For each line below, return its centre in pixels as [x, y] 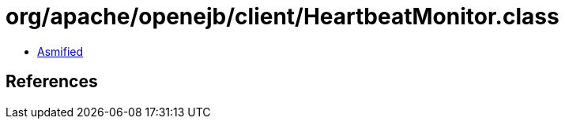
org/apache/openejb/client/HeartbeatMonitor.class [282, 17]
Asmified [60, 51]
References [52, 82]
